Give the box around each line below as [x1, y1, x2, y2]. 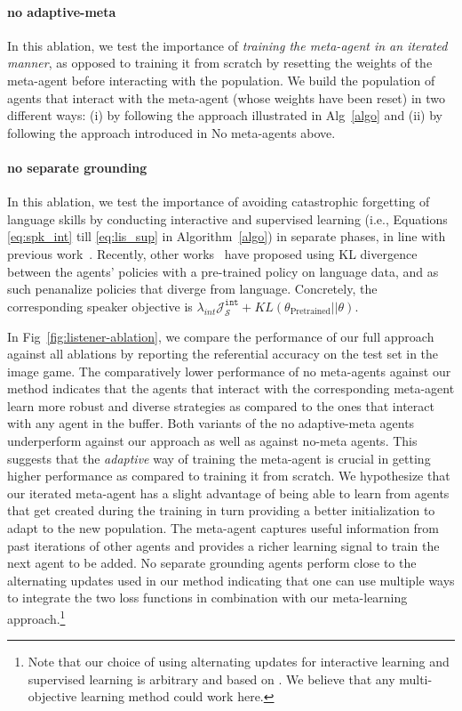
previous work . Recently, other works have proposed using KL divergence [7, 244, 418, 263]
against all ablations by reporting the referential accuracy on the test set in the [7, 344, 439, 363]
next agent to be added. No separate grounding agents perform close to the [7, 553, 417, 572]
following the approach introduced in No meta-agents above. [7, 123, 336, 141]
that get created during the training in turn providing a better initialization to [7, 501, 435, 520]
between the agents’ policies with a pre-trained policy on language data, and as [7, 262, 439, 280]
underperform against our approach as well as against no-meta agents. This [7, 432, 418, 450]
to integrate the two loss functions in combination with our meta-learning [7, 588, 408, 607]
